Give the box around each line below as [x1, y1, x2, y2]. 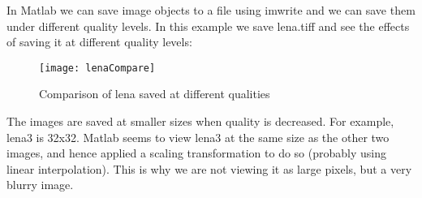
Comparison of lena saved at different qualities [39, 85, 270, 102]
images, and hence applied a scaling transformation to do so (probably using [6, 144, 386, 161]
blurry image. [6, 176, 74, 193]
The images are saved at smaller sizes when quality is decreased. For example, [6, 113, 394, 130]
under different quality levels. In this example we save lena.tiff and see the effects [6, 17, 410, 34]
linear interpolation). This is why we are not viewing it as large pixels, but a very [6, 160, 412, 177]
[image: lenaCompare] [39, 62, 156, 74]
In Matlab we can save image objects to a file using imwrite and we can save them [6, 2, 416, 18]
